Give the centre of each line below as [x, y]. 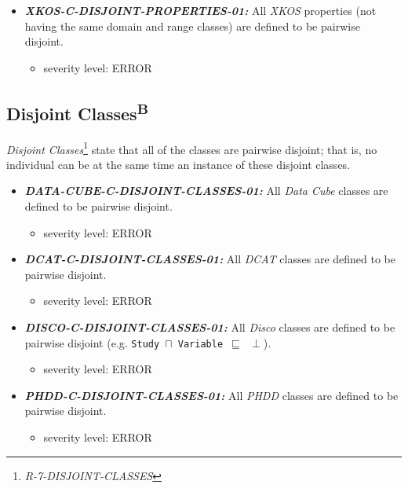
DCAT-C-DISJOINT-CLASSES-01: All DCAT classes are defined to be [210, 259]
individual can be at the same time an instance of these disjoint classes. [178, 164]
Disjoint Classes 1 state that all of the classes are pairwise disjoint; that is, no [192, 148]
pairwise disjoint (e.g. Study [92, 342]
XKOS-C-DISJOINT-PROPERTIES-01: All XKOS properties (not [200, 10]
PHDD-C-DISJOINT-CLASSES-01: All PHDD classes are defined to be [211, 395]
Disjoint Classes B [77, 111]
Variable [200, 344]
